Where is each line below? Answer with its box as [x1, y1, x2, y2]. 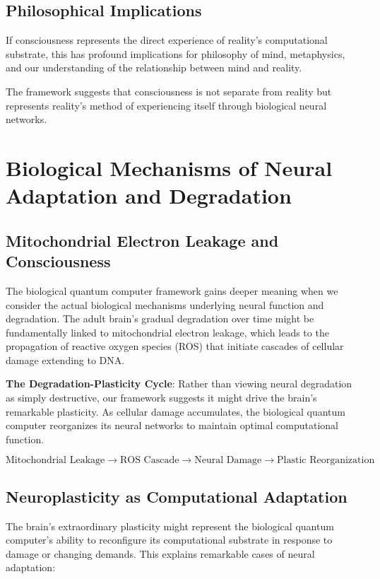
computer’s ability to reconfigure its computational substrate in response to [6, 532, 333, 547]
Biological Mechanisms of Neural [6, 153, 333, 182]
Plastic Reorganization [277, 455, 375, 466]
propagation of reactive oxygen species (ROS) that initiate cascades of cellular [6, 339, 344, 353]
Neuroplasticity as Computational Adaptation [6, 485, 348, 507]
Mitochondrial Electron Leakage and [6, 229, 279, 251]
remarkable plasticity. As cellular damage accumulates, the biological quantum [6, 404, 346, 419]
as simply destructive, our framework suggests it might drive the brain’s [6, 390, 317, 405]
